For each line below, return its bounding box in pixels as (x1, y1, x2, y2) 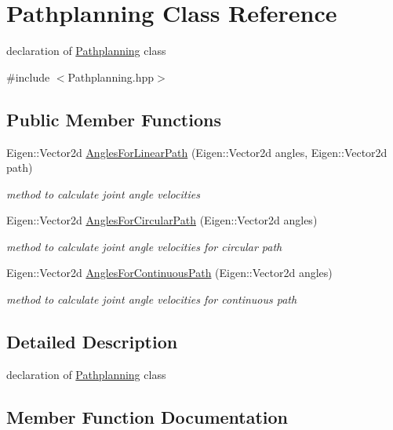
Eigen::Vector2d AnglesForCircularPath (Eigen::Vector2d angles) (6, 212, 318, 228)
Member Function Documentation (6, 404, 289, 428)
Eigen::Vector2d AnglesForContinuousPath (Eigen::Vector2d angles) (6, 264, 333, 281)
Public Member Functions (6, 107, 221, 131)
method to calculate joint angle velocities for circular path (6, 238, 282, 254)
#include (6, 68, 50, 85)
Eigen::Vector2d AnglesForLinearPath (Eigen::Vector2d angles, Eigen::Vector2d (6, 144, 388, 160)
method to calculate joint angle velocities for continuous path (6, 291, 297, 308)
